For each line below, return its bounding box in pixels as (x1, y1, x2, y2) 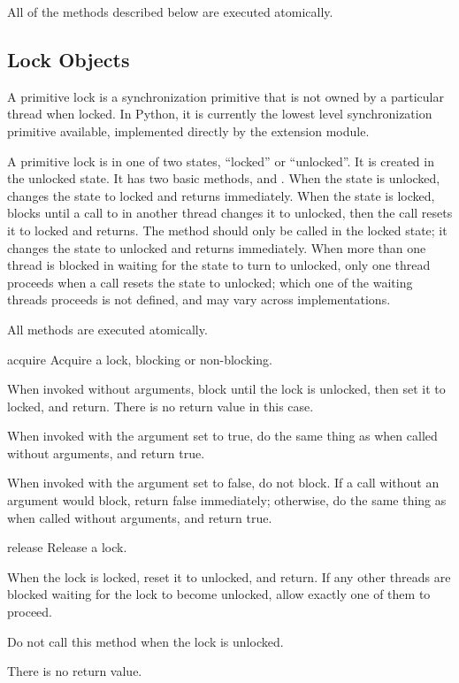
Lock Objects (7, 45, 130, 73)
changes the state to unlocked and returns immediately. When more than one (7, 238, 426, 257)
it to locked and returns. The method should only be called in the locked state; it (7, 220, 448, 239)
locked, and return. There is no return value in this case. (7, 396, 314, 415)
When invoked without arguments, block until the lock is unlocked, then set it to (7, 380, 446, 398)
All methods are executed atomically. (7, 319, 208, 338)
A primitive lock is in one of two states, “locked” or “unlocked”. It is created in (7, 151, 434, 170)
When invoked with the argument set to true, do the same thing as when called (7, 426, 438, 445)
